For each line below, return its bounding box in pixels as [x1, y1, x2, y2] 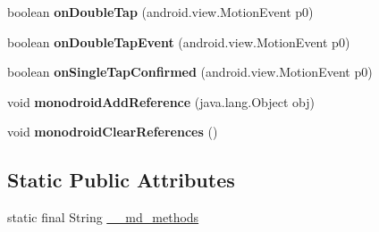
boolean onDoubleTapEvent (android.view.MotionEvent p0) [7, 32, 350, 51]
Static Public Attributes [7, 166, 235, 194]
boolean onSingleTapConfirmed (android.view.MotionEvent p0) [7, 62, 373, 81]
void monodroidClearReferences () [7, 122, 218, 141]
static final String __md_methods [7, 208, 199, 227]
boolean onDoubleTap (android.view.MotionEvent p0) [7, 3, 314, 21]
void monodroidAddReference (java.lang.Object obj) [7, 92, 316, 111]
